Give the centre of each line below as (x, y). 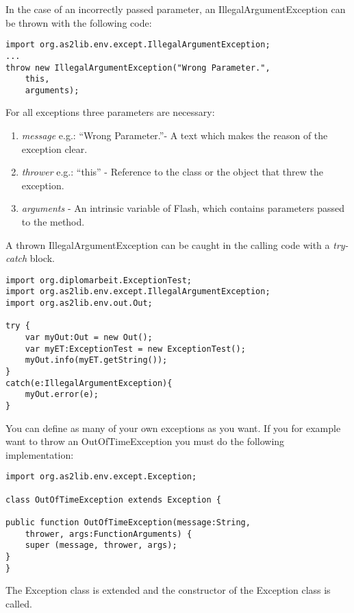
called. (19, 603)
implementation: (40, 454)
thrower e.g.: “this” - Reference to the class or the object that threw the (173, 172)
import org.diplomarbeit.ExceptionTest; (99, 280)
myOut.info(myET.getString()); (96, 360)
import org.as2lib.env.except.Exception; (101, 477)
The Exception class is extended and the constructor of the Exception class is (168, 590)
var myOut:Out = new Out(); (89, 338)
